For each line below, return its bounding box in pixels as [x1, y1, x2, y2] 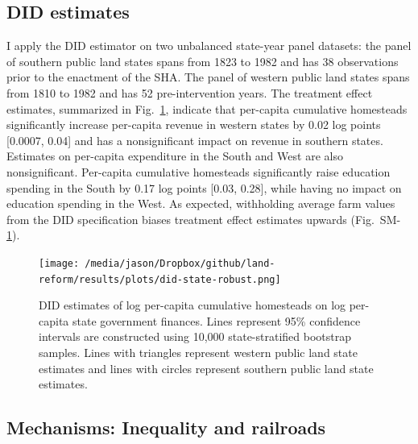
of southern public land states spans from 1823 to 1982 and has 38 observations [6, 52, 399, 69]
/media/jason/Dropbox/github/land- [85, 257, 275, 269]
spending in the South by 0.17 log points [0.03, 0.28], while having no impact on [6, 179, 402, 196]
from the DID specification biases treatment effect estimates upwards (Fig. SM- [6, 210, 401, 227]
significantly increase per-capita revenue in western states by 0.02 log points [6, 116, 381, 133]
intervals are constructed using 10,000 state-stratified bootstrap [39, 328, 351, 345]
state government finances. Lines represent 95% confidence [72, 312, 361, 329]
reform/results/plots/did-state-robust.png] [39, 273, 281, 285]
